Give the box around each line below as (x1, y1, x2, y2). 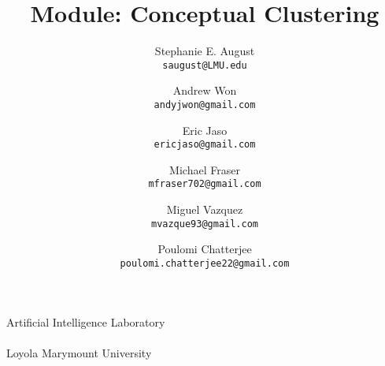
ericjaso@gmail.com (154, 139, 256, 151)
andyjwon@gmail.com (154, 99, 256, 110)
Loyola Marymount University (6, 344, 152, 360)
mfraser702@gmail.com (148, 178, 261, 190)
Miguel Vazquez (166, 201, 243, 218)
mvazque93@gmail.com (150, 218, 259, 230)
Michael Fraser (169, 161, 240, 177)
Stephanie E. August (154, 43, 255, 59)
